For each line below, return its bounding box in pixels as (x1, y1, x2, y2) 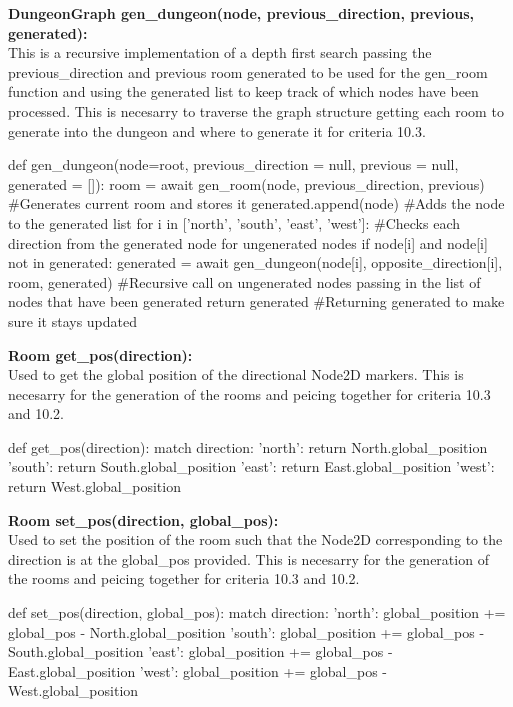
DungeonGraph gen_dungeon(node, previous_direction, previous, (8, 3, 475, 23)
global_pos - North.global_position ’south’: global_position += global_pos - (8, 621, 485, 642)
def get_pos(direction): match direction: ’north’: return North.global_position (8, 436, 488, 457)
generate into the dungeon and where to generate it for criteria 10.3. (8, 120, 426, 141)
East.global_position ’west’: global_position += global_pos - (8, 660, 388, 681)
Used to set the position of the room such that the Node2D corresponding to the (8, 529, 503, 550)
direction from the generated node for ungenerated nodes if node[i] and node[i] (8, 232, 488, 253)
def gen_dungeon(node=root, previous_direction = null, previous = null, (8, 154, 459, 175)
